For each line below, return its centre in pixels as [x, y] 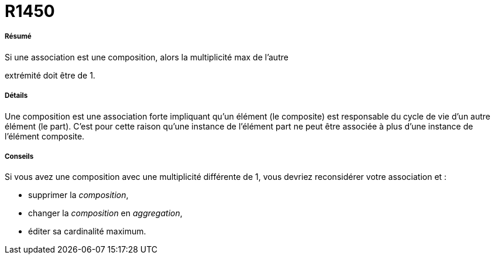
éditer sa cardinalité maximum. [87, 231]
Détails [16, 96]
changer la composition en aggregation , [105, 213]
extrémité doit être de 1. [50, 75]
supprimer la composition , [78, 195]
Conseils [19, 156]
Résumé [18, 37]
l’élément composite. [45, 136]
